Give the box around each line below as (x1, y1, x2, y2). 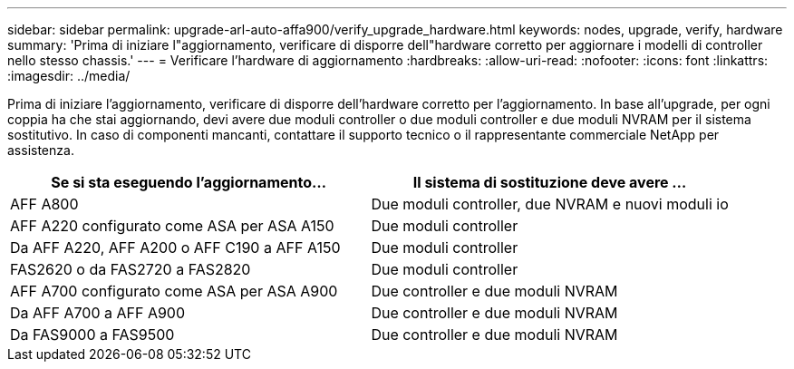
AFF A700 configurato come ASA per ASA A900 (10, 282, 338, 300)
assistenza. (7, 142, 74, 158)
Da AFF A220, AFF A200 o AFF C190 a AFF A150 (10, 238, 341, 257)
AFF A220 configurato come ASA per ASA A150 (10, 217, 334, 235)
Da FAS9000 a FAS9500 (10, 325, 175, 344)
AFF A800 (10, 195, 79, 213)
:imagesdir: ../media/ (7, 68, 131, 83)
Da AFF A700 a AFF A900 (10, 304, 186, 322)
